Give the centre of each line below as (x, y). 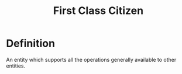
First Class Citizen (98, 11)
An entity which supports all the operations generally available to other (91, 59)
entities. (16, 66)
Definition (31, 43)
